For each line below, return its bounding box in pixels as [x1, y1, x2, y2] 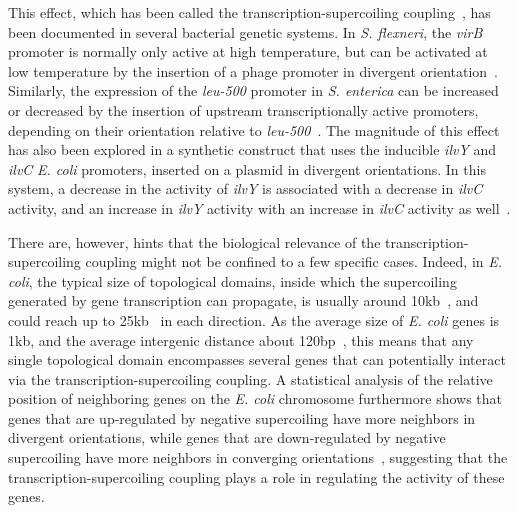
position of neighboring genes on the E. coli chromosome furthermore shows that [8, 388, 503, 409]
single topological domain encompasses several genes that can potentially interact [8, 349, 506, 370]
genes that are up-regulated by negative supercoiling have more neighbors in [8, 407, 476, 428]
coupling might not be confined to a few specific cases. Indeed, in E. [85, 251, 503, 272]
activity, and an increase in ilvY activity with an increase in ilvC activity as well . [8, 197, 511, 218]
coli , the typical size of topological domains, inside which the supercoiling [8, 270, 457, 291]
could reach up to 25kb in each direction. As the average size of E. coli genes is [8, 309, 500, 330]
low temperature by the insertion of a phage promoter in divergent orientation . [8, 60, 498, 81]
